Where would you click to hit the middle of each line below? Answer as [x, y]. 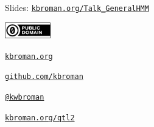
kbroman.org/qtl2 [40, 118]
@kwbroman [25, 98]
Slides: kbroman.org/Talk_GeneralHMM [77, 7]
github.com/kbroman [44, 77]
